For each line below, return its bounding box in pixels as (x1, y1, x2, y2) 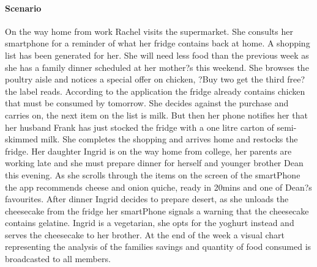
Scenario (5, 1, 42, 14)
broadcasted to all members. (5, 252, 111, 265)
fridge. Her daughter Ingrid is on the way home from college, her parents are (5, 144, 292, 157)
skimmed (5, 133, 39, 145)
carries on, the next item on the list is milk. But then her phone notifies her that (5, 108, 308, 121)
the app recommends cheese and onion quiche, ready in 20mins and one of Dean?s (5, 180, 312, 193)
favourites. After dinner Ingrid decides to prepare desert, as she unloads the (5, 192, 289, 205)
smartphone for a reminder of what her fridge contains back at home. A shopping (5, 37, 310, 49)
